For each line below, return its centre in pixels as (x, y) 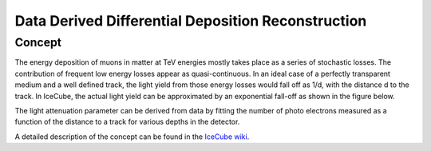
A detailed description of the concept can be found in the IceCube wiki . (132, 137)
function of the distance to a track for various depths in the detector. (127, 122)
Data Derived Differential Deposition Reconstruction (191, 21)
